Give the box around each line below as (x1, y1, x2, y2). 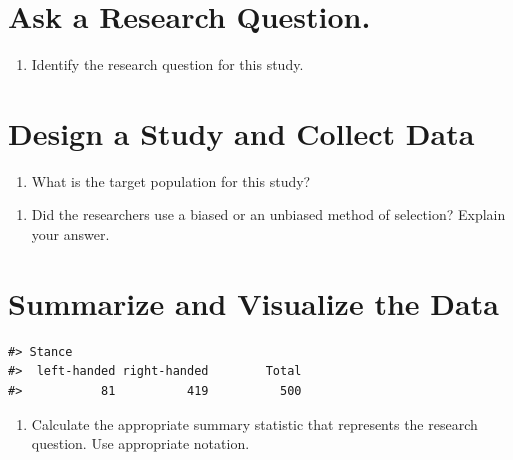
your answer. (31, 224, 110, 245)
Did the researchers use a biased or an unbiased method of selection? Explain (31, 204, 506, 225)
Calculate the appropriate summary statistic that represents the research (31, 413, 478, 434)
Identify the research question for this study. (31, 54, 304, 75)
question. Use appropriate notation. (31, 433, 250, 454)
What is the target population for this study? (31, 170, 311, 191)
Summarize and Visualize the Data (8, 282, 499, 323)
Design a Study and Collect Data (8, 112, 475, 153)
